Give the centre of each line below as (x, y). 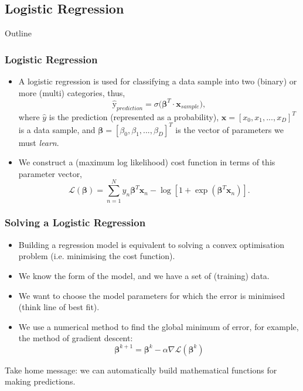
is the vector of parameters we (229, 129)
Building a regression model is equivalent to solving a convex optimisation (151, 244)
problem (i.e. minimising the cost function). (97, 256)
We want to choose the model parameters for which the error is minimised (152, 295)
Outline (18, 33)
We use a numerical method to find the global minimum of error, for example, (159, 326)
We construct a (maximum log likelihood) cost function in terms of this (147, 162)
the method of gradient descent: (76, 338)
